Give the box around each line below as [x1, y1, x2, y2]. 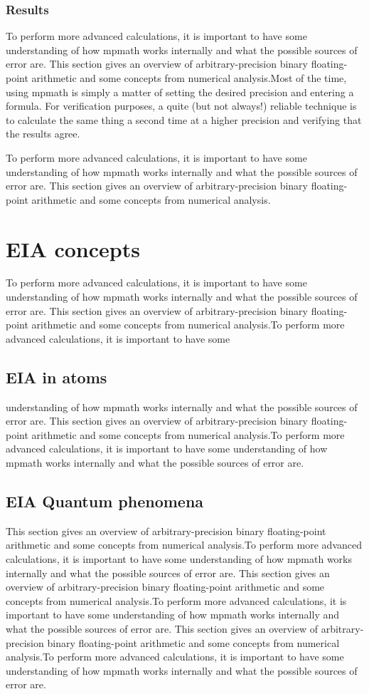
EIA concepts [6, 234, 140, 263]
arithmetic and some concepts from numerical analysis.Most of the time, [31, 71, 347, 85]
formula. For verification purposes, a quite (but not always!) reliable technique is [6, 98, 357, 113]
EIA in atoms [6, 366, 107, 388]
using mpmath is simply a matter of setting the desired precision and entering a [6, 84, 354, 99]
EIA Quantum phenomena [6, 490, 204, 512]
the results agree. [6, 126, 80, 141]
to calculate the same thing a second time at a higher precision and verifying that [6, 112, 362, 127]
